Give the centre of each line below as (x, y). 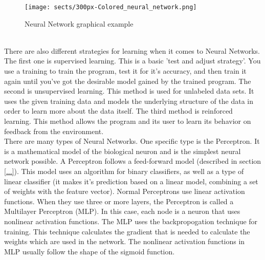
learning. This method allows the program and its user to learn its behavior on (128, 121)
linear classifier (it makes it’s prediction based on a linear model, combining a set (131, 181)
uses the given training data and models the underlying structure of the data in (129, 101)
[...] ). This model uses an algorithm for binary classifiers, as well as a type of (124, 171)
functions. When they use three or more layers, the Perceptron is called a (119, 201)
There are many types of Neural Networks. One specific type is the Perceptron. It (132, 141)
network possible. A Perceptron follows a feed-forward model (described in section (133, 161)
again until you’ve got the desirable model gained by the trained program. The (128, 81)
